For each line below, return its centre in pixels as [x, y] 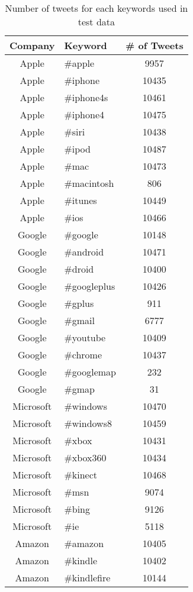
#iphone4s [86, 97]
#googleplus [90, 286]
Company [32, 45]
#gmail [79, 320]
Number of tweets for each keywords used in [96, 8]
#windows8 [88, 423]
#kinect [81, 475]
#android [84, 252]
